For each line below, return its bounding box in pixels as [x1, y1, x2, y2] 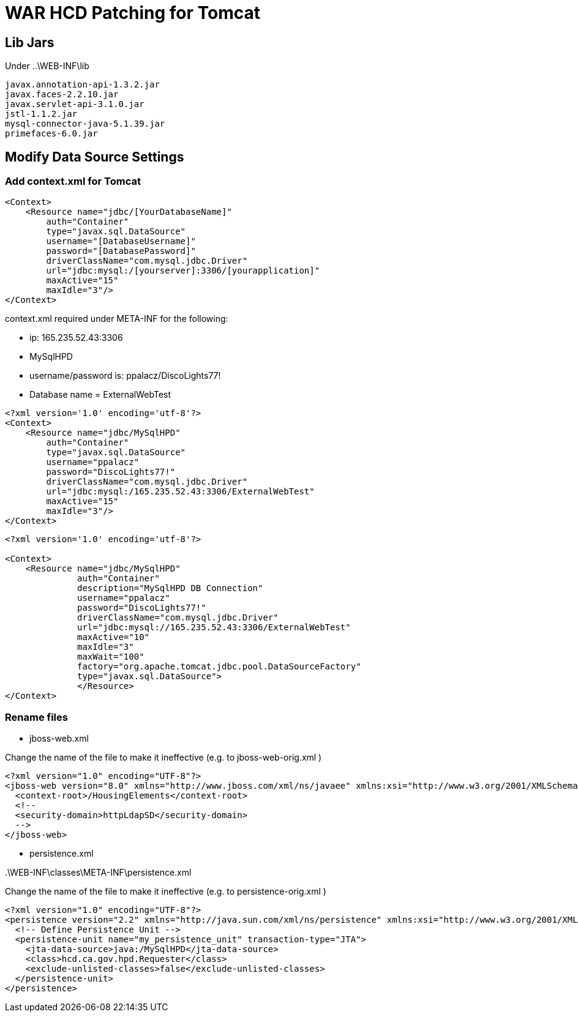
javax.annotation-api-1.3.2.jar [5, 80, 160, 90]
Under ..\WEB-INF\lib [5, 61, 89, 72]
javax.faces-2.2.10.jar [5, 89, 119, 100]
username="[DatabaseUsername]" [46, 236, 196, 247]
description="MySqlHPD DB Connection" [77, 583, 263, 594]
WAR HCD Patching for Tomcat [5, 2, 260, 23]
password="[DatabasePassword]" [46, 246, 196, 256]
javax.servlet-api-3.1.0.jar [5, 99, 144, 110]
